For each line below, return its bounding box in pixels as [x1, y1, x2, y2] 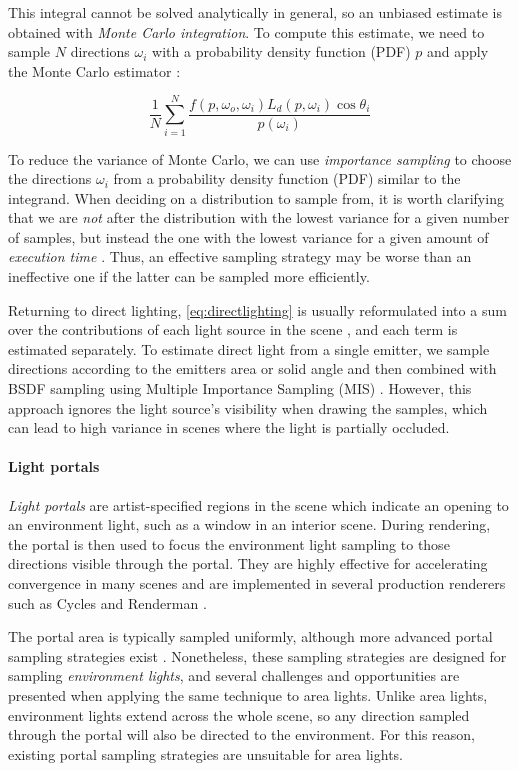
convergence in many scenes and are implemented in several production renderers [8, 572, 506, 593]
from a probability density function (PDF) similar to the [113, 168, 461, 189]
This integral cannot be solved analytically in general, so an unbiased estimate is [8, 2, 503, 22]
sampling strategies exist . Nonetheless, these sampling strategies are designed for [8, 645, 507, 666]
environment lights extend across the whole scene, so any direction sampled [8, 704, 470, 725]
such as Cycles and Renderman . [8, 592, 207, 613]
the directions [8, 168, 92, 189]
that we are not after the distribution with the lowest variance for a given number [8, 207, 510, 228]
